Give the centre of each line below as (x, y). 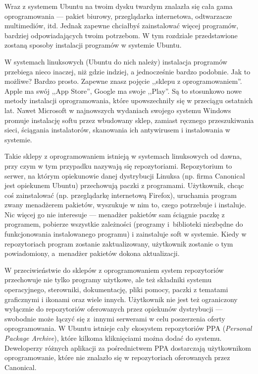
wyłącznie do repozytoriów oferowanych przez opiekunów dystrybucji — (114, 309)
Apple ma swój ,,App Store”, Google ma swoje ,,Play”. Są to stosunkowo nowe (123, 91)
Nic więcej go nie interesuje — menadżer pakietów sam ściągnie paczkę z (115, 214)
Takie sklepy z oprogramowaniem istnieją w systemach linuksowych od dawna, (123, 156)
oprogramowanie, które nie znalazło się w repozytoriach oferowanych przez (117, 357)
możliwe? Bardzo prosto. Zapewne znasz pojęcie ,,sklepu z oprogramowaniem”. (123, 81)
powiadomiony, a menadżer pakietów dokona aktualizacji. (92, 253)
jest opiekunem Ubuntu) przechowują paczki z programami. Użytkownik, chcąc (124, 185)
